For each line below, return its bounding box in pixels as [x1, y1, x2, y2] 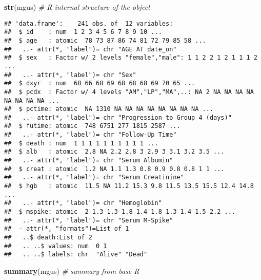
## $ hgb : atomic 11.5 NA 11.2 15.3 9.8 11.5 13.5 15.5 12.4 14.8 [4, 182, 254, 190]
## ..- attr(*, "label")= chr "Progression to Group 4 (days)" [4, 114, 232, 121]
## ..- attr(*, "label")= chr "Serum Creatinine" [4, 174, 184, 181]
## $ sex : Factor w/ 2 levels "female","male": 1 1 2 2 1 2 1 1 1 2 [4, 54, 257, 62]
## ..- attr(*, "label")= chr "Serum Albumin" [4, 157, 173, 164]
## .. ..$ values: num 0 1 [4, 242, 107, 250]
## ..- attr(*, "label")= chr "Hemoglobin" [4, 199, 162, 207]
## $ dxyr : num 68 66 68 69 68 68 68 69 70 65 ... [4, 80, 195, 87]
